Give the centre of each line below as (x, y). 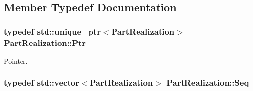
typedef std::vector (42, 82)
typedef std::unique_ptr (52, 31)
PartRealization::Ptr (45, 42)
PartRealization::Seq (208, 82)
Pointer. (16, 60)
